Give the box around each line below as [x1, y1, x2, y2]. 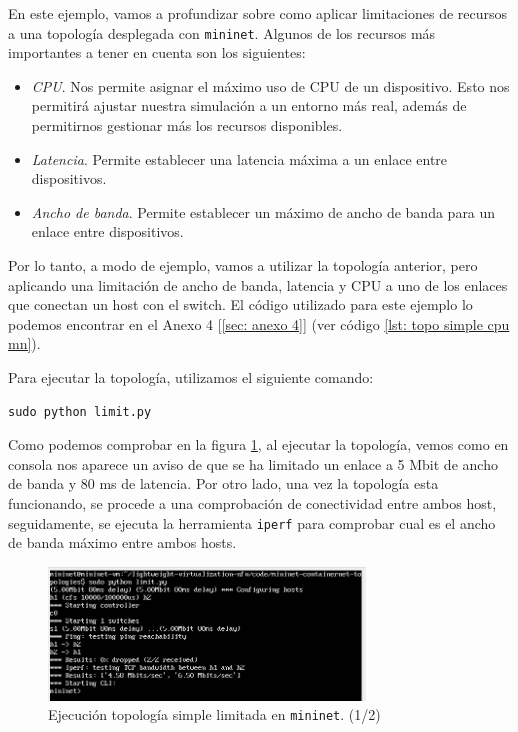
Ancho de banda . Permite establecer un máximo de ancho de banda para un [31, 201, 496, 222]
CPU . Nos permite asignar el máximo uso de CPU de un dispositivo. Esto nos [31, 75, 510, 96]
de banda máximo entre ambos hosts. [8, 532, 237, 553]
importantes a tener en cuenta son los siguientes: [8, 42, 306, 63]
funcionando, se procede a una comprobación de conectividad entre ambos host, [8, 492, 497, 513]
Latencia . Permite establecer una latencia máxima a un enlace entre [31, 148, 448, 169]
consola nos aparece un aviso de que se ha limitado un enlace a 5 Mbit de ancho [8, 453, 498, 474]
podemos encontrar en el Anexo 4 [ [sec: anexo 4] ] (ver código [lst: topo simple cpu [8, 313, 510, 334]
